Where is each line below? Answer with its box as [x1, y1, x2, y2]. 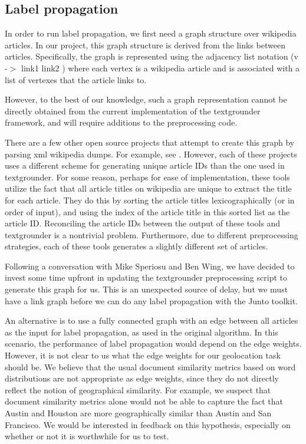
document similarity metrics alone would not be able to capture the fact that [5, 395, 283, 407]
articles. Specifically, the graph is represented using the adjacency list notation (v [5, 50, 298, 63]
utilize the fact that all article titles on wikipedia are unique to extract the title [5, 182, 292, 195]
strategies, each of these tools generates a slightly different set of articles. [5, 240, 268, 252]
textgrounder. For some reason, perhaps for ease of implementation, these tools [5, 170, 290, 183]
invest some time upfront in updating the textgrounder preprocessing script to [5, 271, 287, 284]
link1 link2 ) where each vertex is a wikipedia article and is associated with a [21, 61, 300, 74]
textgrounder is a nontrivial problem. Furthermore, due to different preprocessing [5, 228, 298, 241]
